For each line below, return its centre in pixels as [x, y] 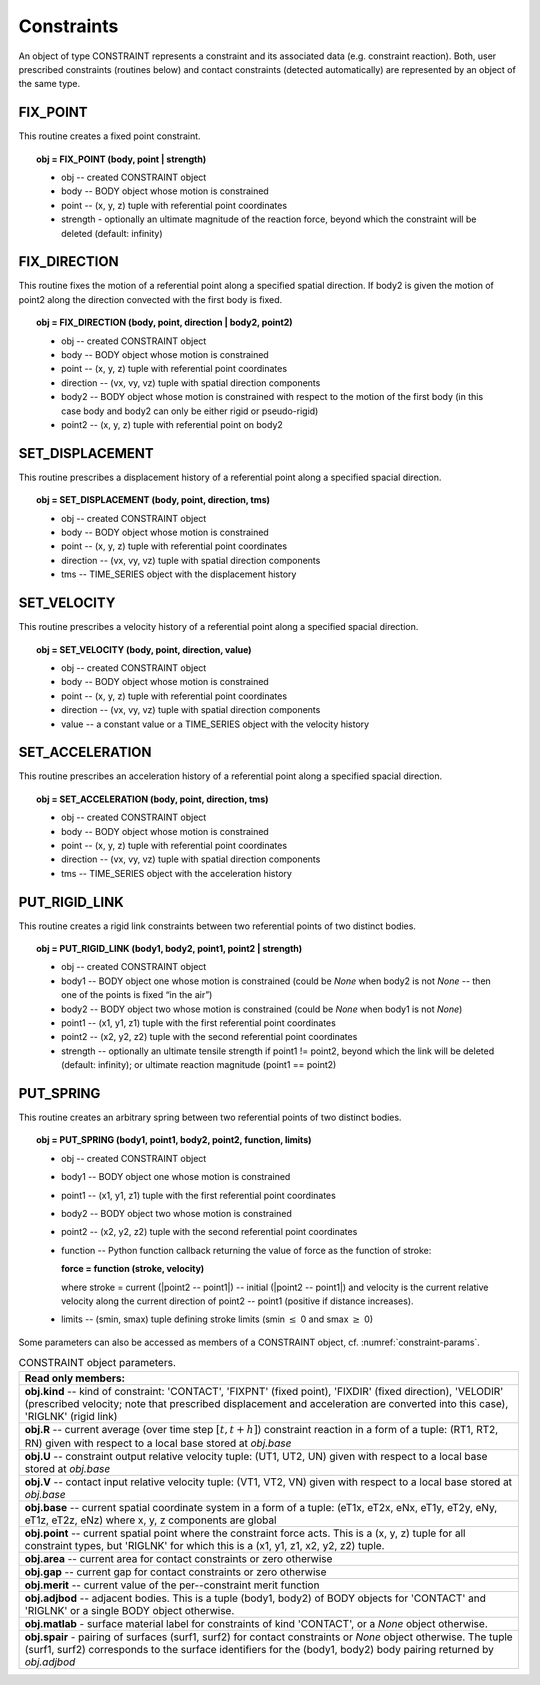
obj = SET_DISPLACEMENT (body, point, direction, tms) [153, 500]
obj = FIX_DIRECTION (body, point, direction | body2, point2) [165, 322]
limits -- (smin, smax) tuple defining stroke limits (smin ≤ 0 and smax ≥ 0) [217, 1319]
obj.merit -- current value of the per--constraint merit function [172, 1585]
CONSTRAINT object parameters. [97, 1363]
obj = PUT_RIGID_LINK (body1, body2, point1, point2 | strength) [169, 949]
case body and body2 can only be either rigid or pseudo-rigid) [190, 411]
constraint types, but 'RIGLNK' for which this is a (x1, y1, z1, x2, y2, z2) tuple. [204, 1545]
